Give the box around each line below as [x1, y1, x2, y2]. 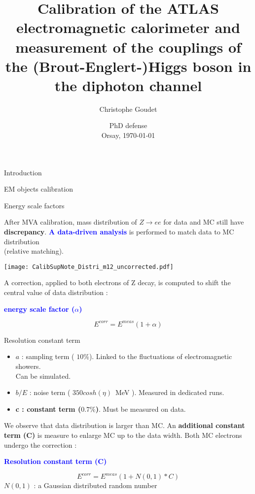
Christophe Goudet [99, 103, 157, 114]
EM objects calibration [4, 184, 73, 194]
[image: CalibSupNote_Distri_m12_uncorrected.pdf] [4, 263, 174, 270]
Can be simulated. [15, 370, 71, 381]
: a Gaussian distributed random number [34, 480, 157, 491]
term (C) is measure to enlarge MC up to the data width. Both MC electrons [4, 429, 242, 440]
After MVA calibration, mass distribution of [4, 217, 137, 227]
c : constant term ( [15, 403, 81, 414]
